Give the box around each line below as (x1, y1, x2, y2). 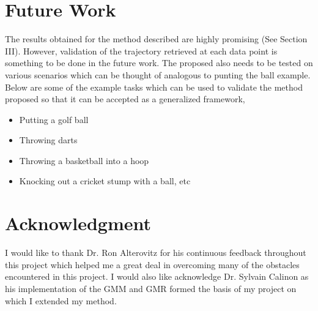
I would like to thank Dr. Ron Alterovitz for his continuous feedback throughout (5, 246, 306, 259)
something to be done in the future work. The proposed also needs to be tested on (5, 56, 313, 69)
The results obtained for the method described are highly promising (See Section (5, 32, 308, 45)
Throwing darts (19, 133, 78, 146)
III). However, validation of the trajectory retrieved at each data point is (5, 44, 278, 57)
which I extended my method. (5, 294, 117, 307)
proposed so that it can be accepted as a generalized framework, (5, 92, 245, 105)
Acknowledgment (5, 211, 151, 236)
